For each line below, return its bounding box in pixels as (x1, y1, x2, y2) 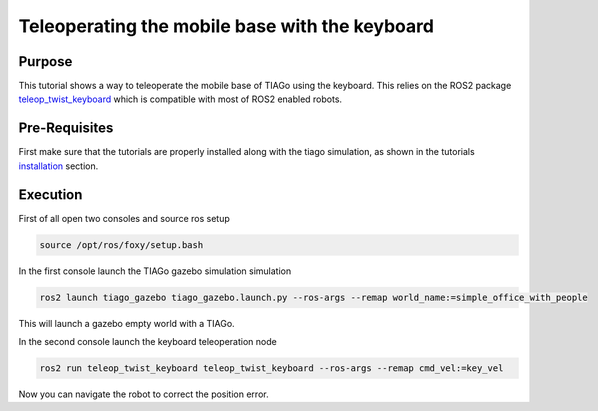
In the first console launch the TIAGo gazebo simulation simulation (18, 265, 292, 277)
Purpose (18, 53, 73, 70)
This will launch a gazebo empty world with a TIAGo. (18, 317, 235, 329)
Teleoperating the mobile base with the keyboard (18, 15, 435, 37)
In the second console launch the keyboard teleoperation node (18, 335, 277, 347)
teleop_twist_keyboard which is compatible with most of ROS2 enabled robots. (18, 93, 343, 105)
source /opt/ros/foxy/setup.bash (39, 239, 204, 250)
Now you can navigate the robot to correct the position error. (18, 388, 269, 400)
